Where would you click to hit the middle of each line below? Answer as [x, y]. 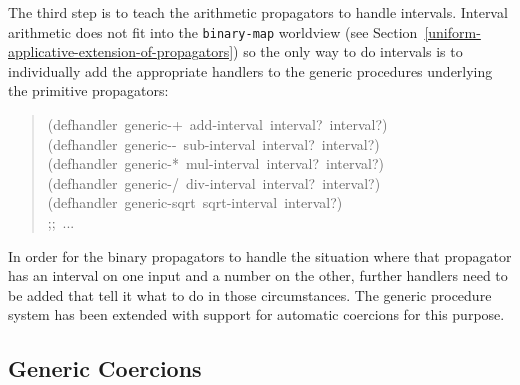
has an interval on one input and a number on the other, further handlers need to [258, 275]
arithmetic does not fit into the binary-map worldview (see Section [213, 31]
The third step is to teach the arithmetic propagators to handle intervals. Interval [258, 12]
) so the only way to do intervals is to [348, 51]
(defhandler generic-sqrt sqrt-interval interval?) [195, 202]
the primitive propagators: [88, 90]
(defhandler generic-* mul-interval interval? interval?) [216, 163]
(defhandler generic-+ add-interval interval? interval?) [217, 124]
